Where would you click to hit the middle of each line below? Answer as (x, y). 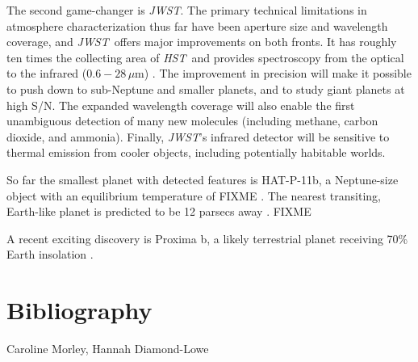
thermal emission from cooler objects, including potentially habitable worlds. (196, 152)
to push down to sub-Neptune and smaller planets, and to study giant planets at (206, 88)
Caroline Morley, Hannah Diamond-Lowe (108, 349)
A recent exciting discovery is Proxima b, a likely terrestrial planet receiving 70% (207, 238)
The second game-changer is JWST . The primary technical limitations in (187, 10)
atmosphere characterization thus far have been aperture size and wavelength (197, 25)
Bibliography (79, 310)
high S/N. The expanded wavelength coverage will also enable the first (181, 105)
